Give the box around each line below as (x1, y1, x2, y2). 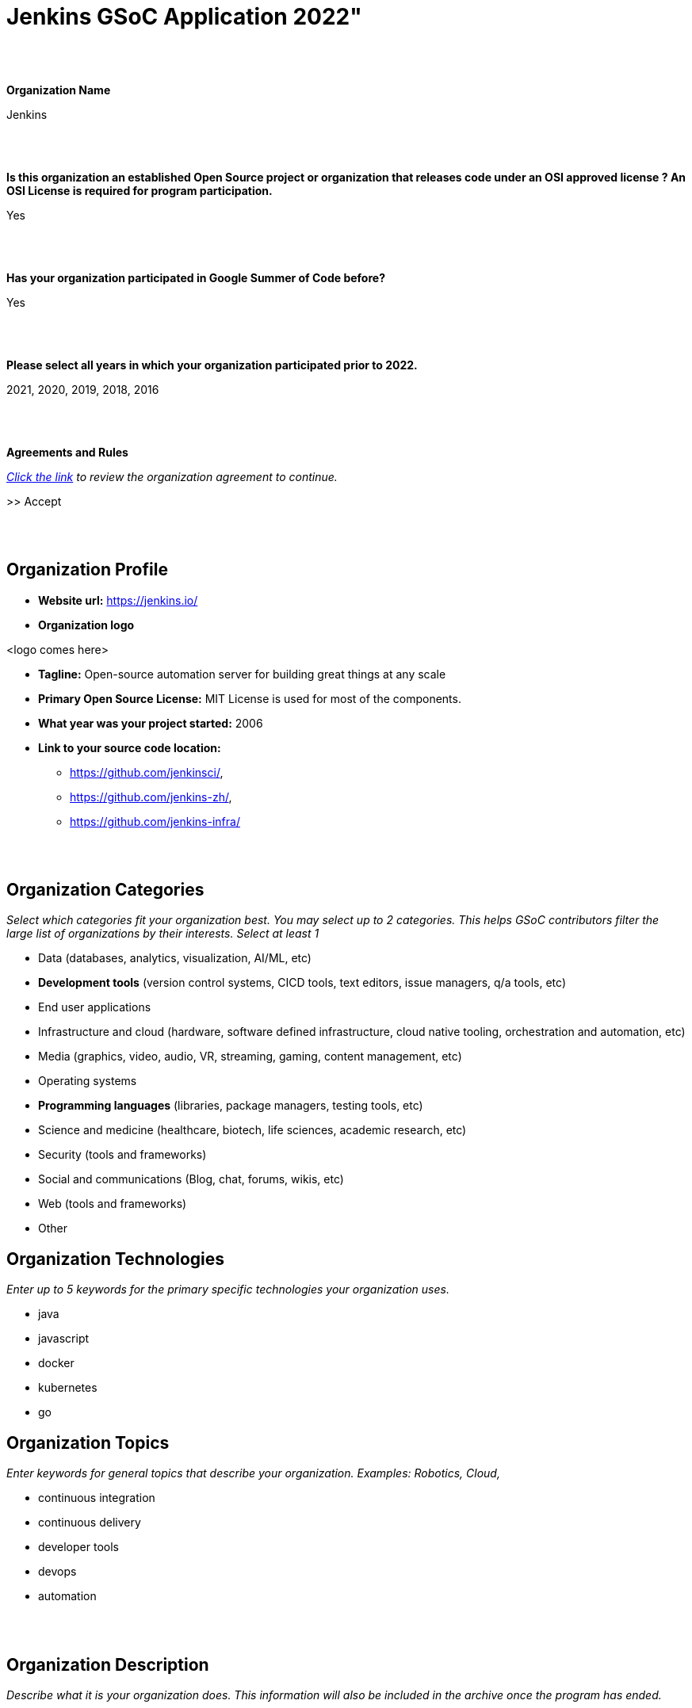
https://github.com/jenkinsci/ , (70, 765, 224, 779)
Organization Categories (6, 880, 205, 900)
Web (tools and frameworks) (38, 1197, 187, 1211)
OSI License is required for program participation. (6, 183, 273, 197)
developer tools (38, 1540, 119, 1554)
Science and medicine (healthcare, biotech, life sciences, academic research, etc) (38, 1123, 467, 1137)
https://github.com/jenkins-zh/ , (70, 789, 232, 804)
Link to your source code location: (38, 740, 221, 755)
